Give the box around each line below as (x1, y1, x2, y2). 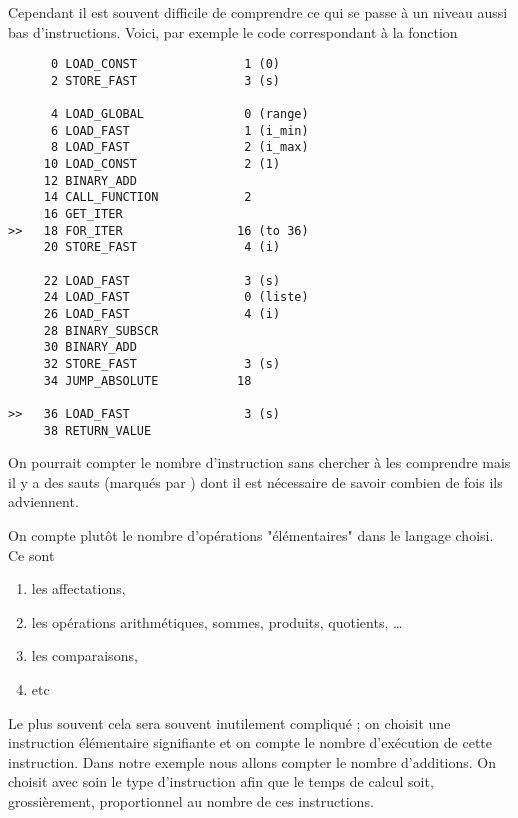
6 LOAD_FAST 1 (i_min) (50, 123, 309, 138)
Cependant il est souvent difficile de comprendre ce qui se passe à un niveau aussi (8, 2, 508, 22)
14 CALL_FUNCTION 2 (43, 190, 252, 205)
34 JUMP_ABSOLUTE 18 (43, 373, 252, 388)
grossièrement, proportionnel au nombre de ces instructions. (8, 791, 374, 811)
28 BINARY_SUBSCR (43, 323, 159, 338)
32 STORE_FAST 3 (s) (43, 357, 281, 371)
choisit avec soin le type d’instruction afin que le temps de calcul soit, (8, 771, 434, 792)
